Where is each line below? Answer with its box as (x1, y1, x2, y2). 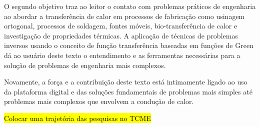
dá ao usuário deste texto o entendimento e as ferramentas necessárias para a (4, 49, 240, 60)
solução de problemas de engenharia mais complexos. (4, 59, 166, 70)
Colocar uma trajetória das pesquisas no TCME (4, 112, 151, 123)
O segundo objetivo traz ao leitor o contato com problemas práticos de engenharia (4, 1, 256, 11)
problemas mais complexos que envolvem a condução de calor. (4, 96, 194, 106)
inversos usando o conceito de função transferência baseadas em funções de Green (4, 40, 253, 50)
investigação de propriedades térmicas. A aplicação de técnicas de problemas (4, 30, 238, 40)
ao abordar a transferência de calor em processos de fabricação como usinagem (4, 10, 245, 21)
